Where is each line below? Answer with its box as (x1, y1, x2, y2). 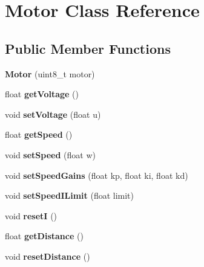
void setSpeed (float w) (5, 148, 96, 161)
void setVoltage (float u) (5, 108, 101, 120)
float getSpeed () (5, 128, 73, 141)
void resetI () (5, 209, 58, 222)
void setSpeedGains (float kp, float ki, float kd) (5, 169, 188, 181)
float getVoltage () (5, 88, 79, 100)
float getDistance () (5, 230, 84, 242)
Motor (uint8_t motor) (5, 67, 95, 80)
